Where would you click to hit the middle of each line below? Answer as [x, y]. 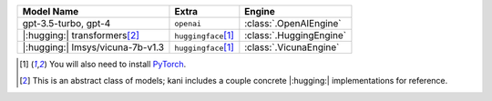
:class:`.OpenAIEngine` [293, 23]
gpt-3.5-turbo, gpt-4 [67, 23]
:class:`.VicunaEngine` [292, 47]
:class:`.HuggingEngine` [295, 35]
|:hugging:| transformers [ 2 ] [81, 35]
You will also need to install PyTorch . [118, 64]
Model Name [51, 11]
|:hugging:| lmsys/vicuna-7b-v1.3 [93, 47]
